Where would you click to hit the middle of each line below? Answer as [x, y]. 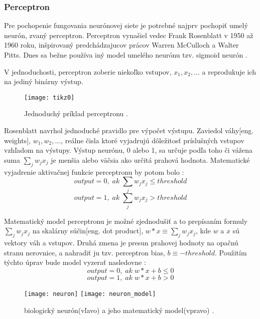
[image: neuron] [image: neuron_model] [90, 294]
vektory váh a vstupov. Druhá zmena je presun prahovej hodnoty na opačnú [121, 243]
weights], [17, 140]
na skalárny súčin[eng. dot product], [88, 231]
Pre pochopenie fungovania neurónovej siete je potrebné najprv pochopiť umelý [126, 25]
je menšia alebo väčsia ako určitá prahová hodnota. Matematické [150, 159]
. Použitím [231, 252]
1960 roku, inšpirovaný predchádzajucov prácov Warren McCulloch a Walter [121, 45]
